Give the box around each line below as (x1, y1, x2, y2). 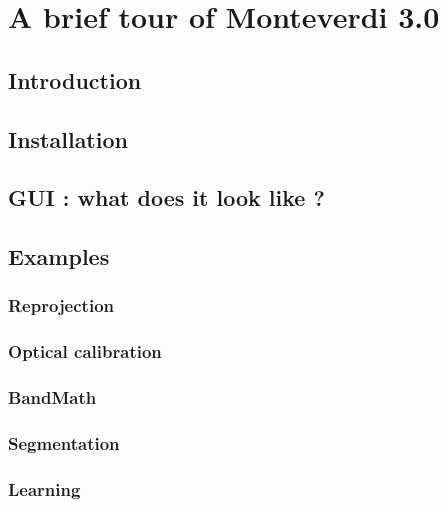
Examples (8, 241, 110, 272)
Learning (8, 476, 81, 501)
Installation (8, 123, 128, 154)
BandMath (8, 385, 97, 410)
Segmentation (8, 430, 120, 455)
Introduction (8, 64, 142, 95)
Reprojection (8, 293, 114, 318)
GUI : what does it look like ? (8, 182, 325, 213)
